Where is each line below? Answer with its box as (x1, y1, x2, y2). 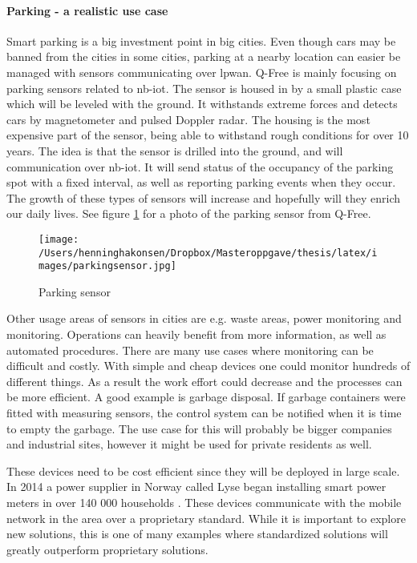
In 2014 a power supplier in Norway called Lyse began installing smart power (6, 478, 387, 495)
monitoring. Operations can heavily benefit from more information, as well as (6, 326, 387, 343)
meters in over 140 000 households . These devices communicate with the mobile (6, 494, 402, 511)
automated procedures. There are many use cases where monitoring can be (6, 341, 374, 358)
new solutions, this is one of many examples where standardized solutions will (6, 525, 388, 542)
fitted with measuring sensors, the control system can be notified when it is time (6, 404, 402, 421)
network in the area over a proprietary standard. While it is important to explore (6, 509, 406, 526)
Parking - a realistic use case (6, 2, 168, 18)
